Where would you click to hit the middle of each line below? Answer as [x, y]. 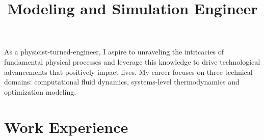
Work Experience [66, 127]
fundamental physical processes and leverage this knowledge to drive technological [132, 61]
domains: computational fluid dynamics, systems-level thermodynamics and [122, 82]
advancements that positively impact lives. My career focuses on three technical [128, 72]
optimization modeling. [40, 91]
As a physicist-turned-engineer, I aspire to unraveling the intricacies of [114, 52]
